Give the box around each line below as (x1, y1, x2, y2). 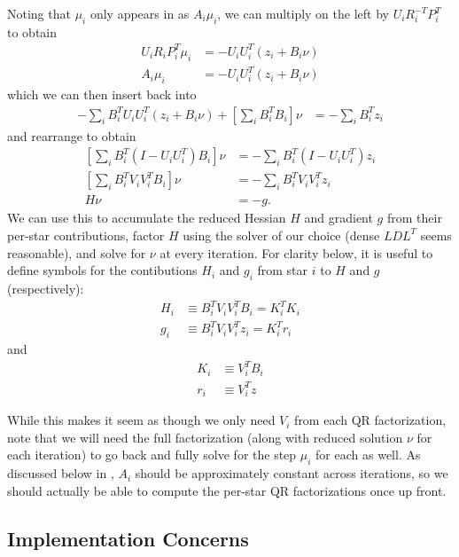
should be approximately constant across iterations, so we (135, 464, 448, 482)
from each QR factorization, (294, 411, 447, 429)
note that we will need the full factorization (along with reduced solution (7, 428, 403, 446)
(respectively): (7, 278, 84, 297)
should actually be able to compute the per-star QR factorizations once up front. (7, 481, 447, 499)
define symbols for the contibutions (7, 261, 198, 279)
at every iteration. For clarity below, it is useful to (159, 243, 433, 262)
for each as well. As (315, 445, 421, 464)
